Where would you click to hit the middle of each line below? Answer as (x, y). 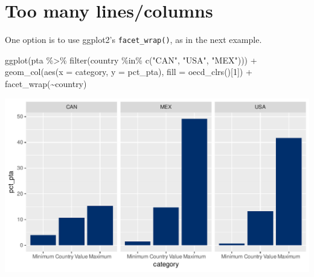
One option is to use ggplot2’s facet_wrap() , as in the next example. (133, 40)
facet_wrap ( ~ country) (46, 83)
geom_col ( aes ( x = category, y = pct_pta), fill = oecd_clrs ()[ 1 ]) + (129, 72)
